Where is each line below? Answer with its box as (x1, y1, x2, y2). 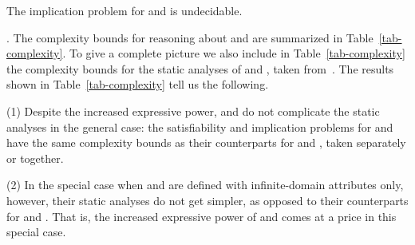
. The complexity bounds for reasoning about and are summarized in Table (6, 29, 373, 45)
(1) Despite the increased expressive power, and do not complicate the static (6, 102, 380, 119)
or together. (6, 149, 64, 166)
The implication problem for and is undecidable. (6, 2, 243, 18)
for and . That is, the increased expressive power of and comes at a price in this (6, 207, 397, 224)
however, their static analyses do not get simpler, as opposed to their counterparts (6, 192, 409, 208)
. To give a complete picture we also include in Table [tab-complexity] (62, 45, 405, 61)
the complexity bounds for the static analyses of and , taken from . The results (6, 60, 394, 77)
